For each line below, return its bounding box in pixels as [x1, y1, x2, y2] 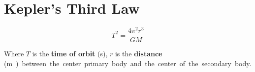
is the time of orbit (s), [32, 48, 108, 59]
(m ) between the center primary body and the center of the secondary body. [4, 58, 252, 68]
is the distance [115, 48, 162, 59]
